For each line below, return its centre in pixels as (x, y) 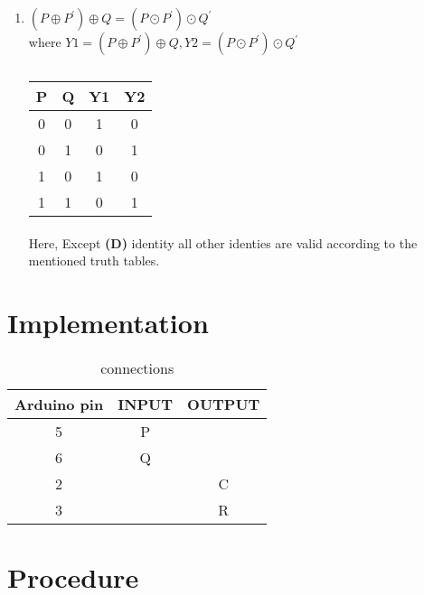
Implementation (108, 322)
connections (137, 367)
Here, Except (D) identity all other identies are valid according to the (223, 242)
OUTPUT (224, 404)
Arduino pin (59, 404)
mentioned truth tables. (94, 260)
